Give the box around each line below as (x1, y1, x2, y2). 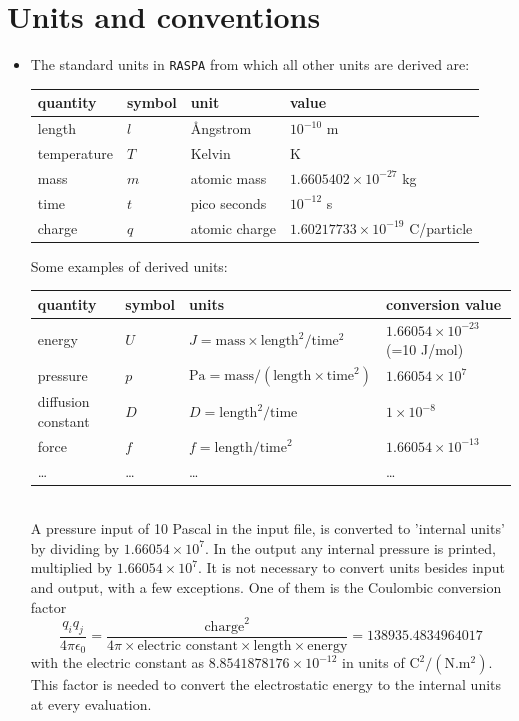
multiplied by (30, 557, 113, 578)
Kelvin (190, 142, 231, 163)
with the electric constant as (30, 652, 205, 673)
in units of (342, 652, 405, 673)
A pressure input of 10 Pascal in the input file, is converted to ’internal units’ (30, 518, 505, 539)
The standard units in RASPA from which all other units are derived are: (30, 54, 470, 75)
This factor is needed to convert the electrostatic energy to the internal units (30, 674, 502, 695)
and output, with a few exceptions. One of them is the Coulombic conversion (30, 576, 502, 597)
